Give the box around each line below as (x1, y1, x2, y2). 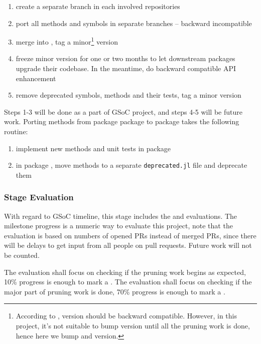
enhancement (16, 73, 56, 83)
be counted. (4, 250, 40, 260)
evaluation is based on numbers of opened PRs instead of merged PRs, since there (4, 230, 256, 240)
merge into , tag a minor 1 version (16, 35, 118, 47)
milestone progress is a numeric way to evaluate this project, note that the (4, 220, 233, 231)
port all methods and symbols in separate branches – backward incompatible (16, 18, 252, 28)
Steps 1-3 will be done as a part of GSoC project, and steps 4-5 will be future (4, 106, 242, 117)
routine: (4, 126, 28, 136)
